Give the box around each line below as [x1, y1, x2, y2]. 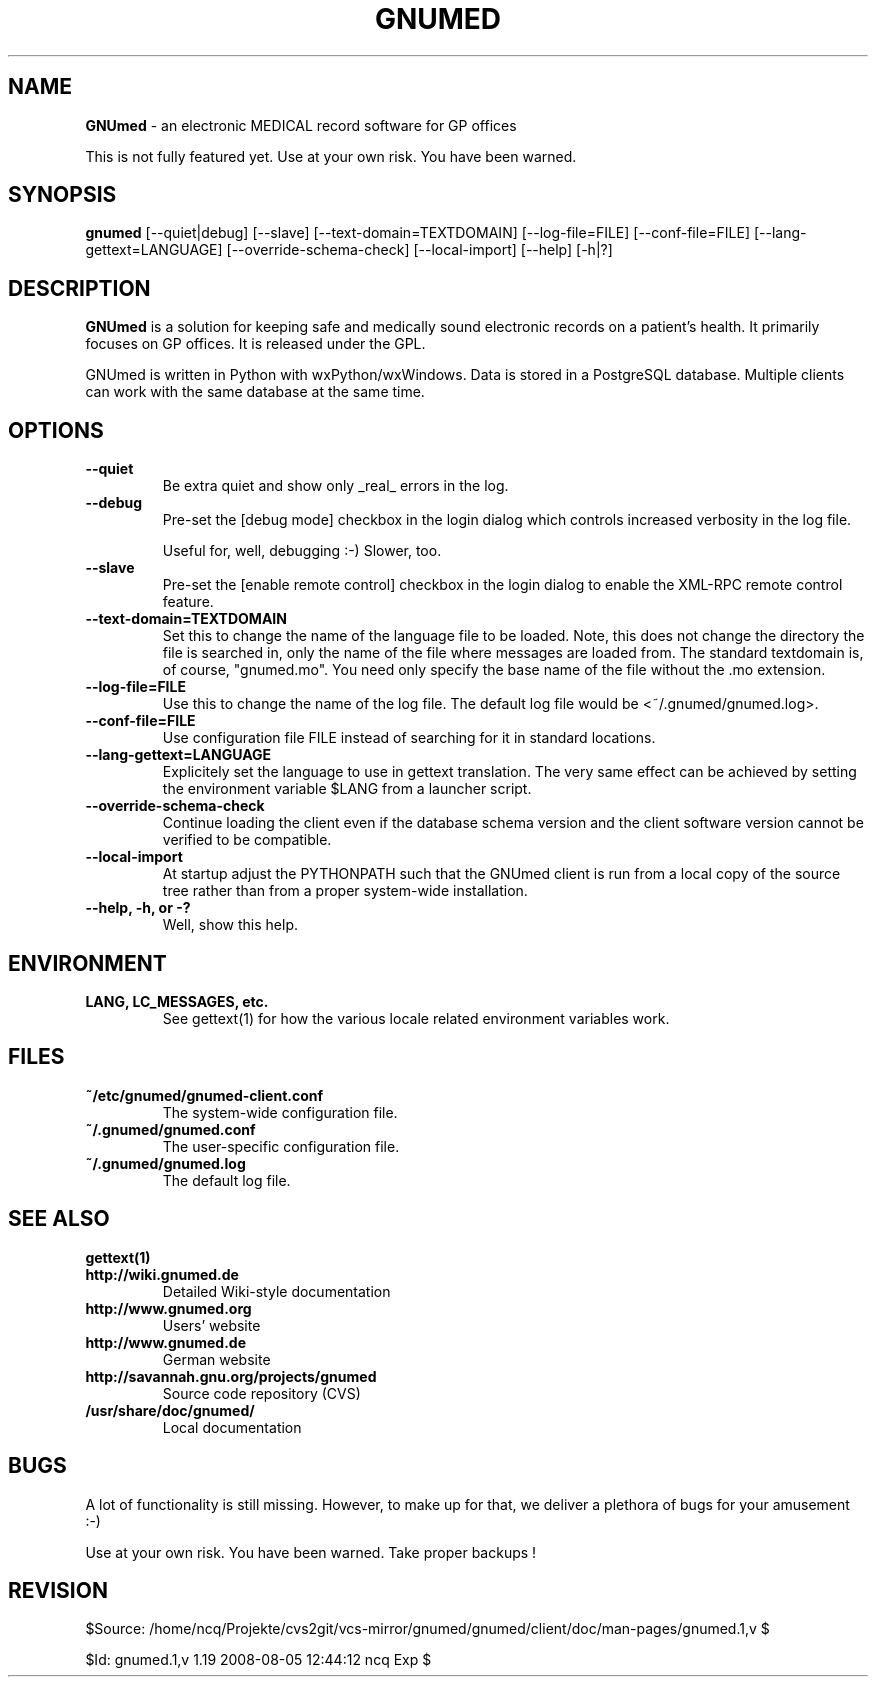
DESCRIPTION [8, 275, 151, 301]
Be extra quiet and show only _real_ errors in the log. [162, 477, 509, 495]
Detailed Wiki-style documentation [162, 1282, 391, 1300]
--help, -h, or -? [85, 899, 191, 917]
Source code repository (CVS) [162, 1384, 361, 1402]
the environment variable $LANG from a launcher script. [162, 780, 532, 798]
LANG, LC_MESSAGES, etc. [85, 992, 269, 1010]
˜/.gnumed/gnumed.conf [85, 1120, 256, 1138]
